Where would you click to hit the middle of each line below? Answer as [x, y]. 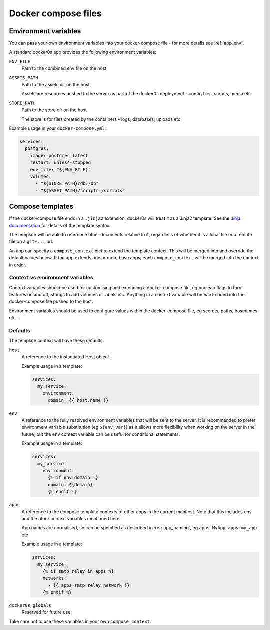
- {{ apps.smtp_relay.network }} [89, 585]
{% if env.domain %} [73, 478]
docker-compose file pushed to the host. [51, 301]
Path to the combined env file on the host [64, 68]
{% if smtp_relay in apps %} [78, 571]
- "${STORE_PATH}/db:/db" [67, 183]
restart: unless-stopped [61, 162]
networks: [55, 578]
